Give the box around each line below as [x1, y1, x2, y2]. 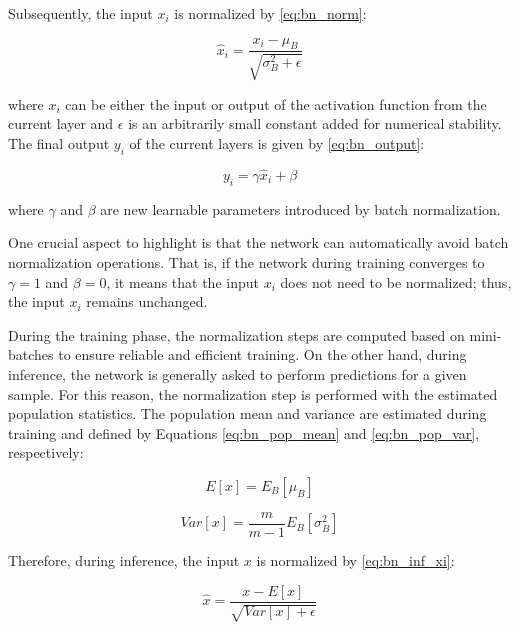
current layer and [8, 113, 114, 134]
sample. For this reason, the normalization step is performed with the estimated [8, 383, 498, 404]
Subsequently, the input [8, 3, 153, 23]
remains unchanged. [86, 291, 208, 312]
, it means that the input [106, 271, 259, 292]
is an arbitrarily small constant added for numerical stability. [128, 113, 502, 134]
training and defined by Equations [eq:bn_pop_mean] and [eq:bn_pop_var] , [8, 422, 480, 443]
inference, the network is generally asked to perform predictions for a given [8, 363, 467, 384]
